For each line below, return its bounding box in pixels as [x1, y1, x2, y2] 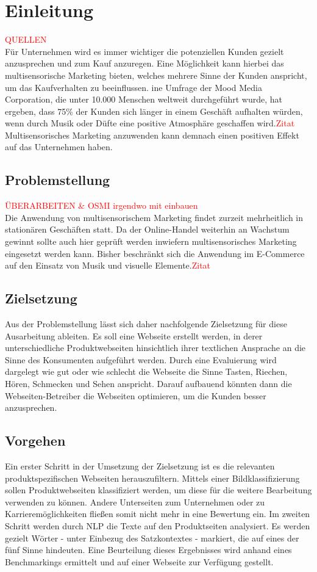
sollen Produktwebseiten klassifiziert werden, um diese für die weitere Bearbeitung [5, 483, 312, 496]
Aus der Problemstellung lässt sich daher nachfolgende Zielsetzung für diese [5, 317, 287, 330]
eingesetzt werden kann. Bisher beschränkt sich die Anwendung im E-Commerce [5, 247, 305, 259]
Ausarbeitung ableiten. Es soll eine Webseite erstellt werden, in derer [5, 329, 263, 342]
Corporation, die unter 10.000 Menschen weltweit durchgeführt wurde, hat [5, 93, 282, 106]
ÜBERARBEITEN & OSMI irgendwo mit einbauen [5, 199, 198, 212]
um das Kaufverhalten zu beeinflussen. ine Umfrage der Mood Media [5, 81, 262, 93]
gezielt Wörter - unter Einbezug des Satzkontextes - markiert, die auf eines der [5, 531, 299, 544]
